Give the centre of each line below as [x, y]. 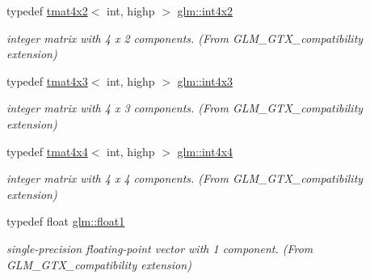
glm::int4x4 [205, 151]
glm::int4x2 [205, 11]
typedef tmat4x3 [47, 80]
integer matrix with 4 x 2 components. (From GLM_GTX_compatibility [185, 38]
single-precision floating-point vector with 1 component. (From [160, 248]
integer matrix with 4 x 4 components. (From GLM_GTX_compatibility [185, 178]
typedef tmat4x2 [47, 11]
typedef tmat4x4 [47, 151]
